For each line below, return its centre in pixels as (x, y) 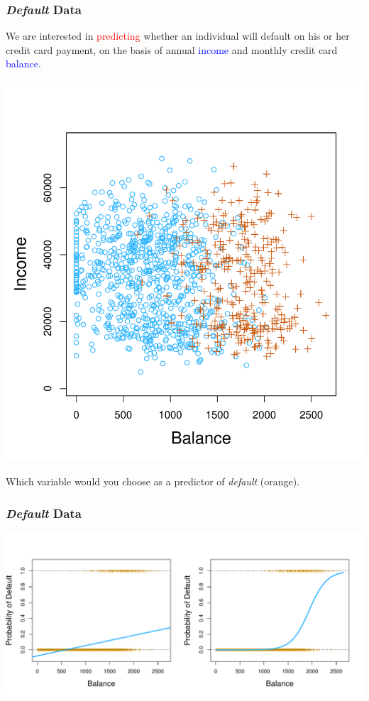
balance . (23, 64)
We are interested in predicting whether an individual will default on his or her (178, 36)
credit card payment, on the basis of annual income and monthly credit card (172, 49)
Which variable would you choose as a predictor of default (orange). (153, 481)
